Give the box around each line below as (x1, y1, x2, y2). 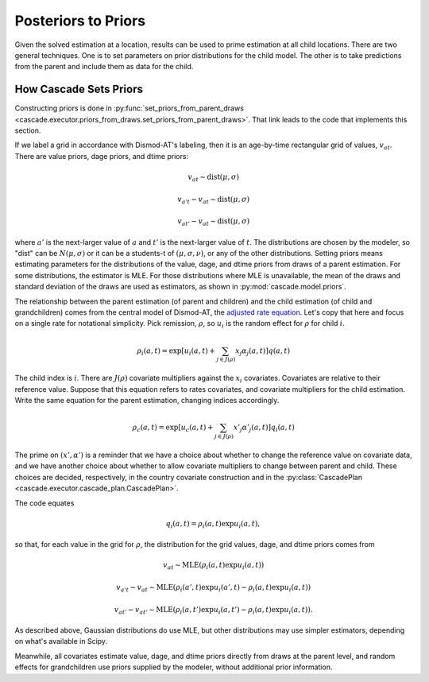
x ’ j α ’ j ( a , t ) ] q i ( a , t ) (233, 423, 296, 433)
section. (14, 126, 41, 135)
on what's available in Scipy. (14, 637, 107, 646)
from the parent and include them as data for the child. (14, 62, 194, 72)
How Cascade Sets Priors (14, 83, 143, 96)
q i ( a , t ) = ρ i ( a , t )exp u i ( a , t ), (165, 519, 261, 530)
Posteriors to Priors (14, 12, 146, 29)
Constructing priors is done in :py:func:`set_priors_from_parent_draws (14, 103, 244, 113)
